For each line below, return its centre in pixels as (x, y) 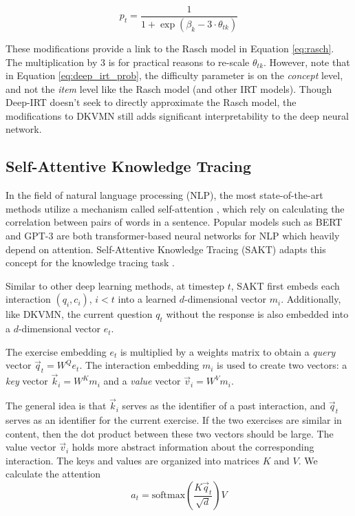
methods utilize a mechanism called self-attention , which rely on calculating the (175, 208)
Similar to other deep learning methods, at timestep (115, 285)
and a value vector (142, 381)
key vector (27, 381)
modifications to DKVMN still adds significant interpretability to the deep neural (177, 115)
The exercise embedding (56, 351)
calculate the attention (53, 474)
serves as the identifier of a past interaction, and (224, 406)
